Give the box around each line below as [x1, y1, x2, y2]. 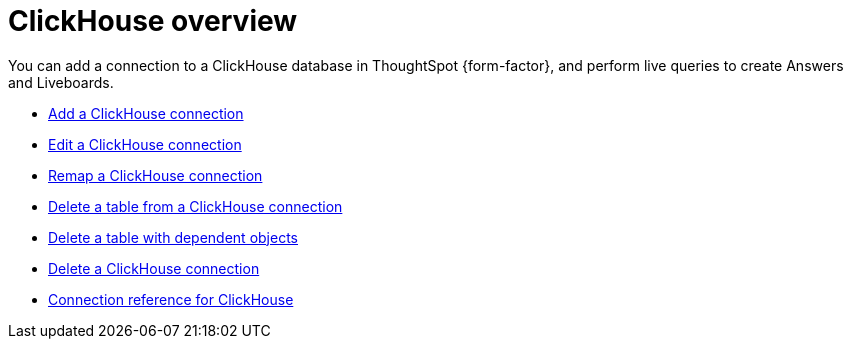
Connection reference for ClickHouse [48, 290, 294, 308]
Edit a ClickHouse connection [48, 135, 242, 153]
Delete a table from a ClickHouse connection [48, 197, 343, 215]
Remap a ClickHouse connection [48, 166, 263, 184]
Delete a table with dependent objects [48, 228, 298, 246]
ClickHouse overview [8, 4, 298, 38]
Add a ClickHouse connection [48, 104, 244, 122]
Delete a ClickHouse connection [48, 259, 260, 277]
